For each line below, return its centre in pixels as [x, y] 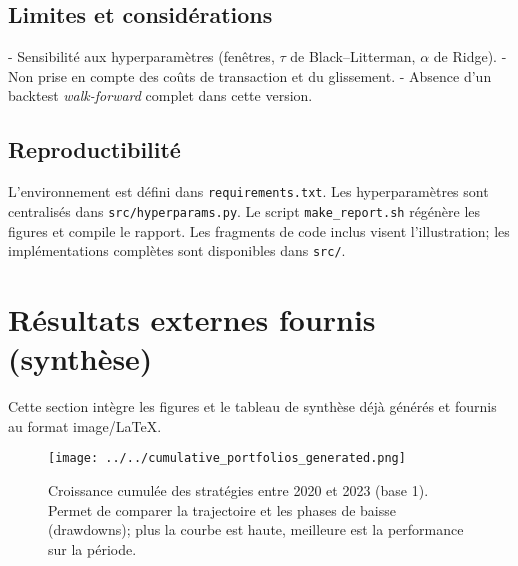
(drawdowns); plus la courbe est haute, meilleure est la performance [256, 529]
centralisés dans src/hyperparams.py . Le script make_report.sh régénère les [244, 210]
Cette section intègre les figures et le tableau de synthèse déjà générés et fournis [252, 406]
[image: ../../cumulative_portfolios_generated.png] [227, 458]
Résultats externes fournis [192, 318]
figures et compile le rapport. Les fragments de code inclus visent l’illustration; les [259, 230]
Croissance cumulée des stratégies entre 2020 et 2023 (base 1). [238, 489]
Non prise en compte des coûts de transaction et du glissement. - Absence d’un [250, 75]
